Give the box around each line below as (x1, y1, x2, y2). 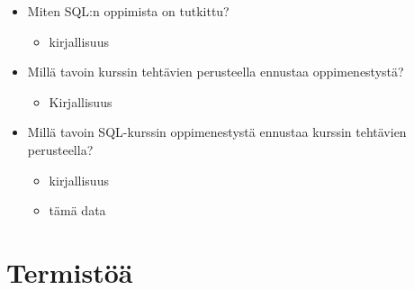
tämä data (49, 201, 106, 220)
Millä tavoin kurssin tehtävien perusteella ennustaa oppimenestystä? (27, 62, 404, 81)
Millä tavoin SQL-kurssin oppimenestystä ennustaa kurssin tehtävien (27, 122, 407, 141)
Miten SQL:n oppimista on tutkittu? (27, 2, 229, 20)
